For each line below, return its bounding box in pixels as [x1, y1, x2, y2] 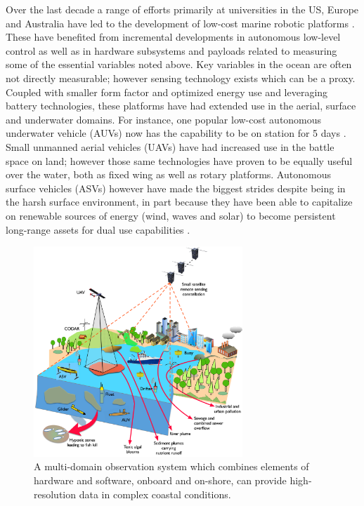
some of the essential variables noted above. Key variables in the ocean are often [6, 57, 352, 72]
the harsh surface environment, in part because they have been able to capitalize [6, 194, 353, 209]
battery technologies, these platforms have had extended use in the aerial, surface [6, 98, 356, 113]
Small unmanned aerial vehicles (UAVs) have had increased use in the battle [6, 139, 334, 154]
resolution [34, 486, 77, 501]
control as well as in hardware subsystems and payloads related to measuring [6, 43, 337, 58]
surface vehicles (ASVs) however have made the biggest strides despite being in [6, 180, 346, 195]
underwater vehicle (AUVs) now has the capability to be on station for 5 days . [6, 126, 346, 140]
